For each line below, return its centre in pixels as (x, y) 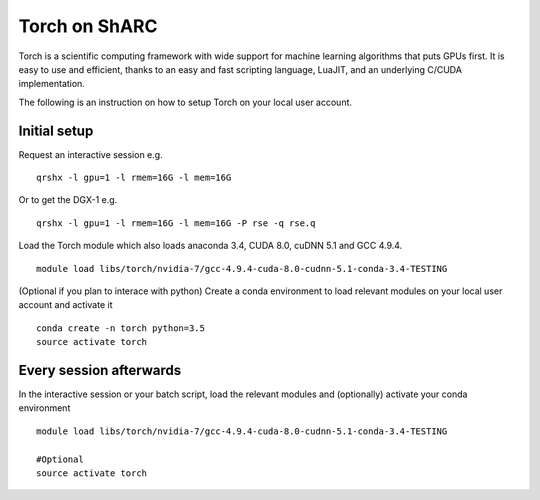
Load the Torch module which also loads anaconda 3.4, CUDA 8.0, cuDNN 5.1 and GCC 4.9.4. (210, 246)
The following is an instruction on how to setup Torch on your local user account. (185, 102)
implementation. (51, 84)
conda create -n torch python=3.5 (120, 328)
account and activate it (65, 305)
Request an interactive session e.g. (91, 154)
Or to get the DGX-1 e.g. (68, 200)
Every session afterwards (100, 370)
